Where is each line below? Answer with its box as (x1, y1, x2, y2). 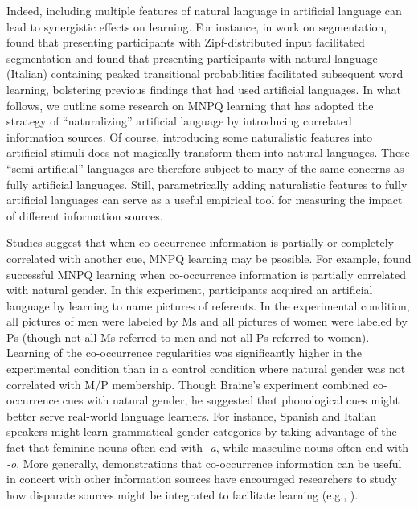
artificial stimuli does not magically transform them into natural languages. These (6, 144, 410, 161)
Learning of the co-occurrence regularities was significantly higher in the (6, 344, 363, 361)
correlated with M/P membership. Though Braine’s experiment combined (6, 376, 370, 392)
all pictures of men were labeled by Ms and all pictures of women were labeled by (6, 313, 408, 330)
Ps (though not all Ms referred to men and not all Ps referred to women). (6, 328, 370, 345)
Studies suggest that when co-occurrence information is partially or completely (6, 234, 394, 251)
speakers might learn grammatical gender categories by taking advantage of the (6, 423, 397, 440)
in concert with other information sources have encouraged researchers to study (6, 470, 398, 487)
